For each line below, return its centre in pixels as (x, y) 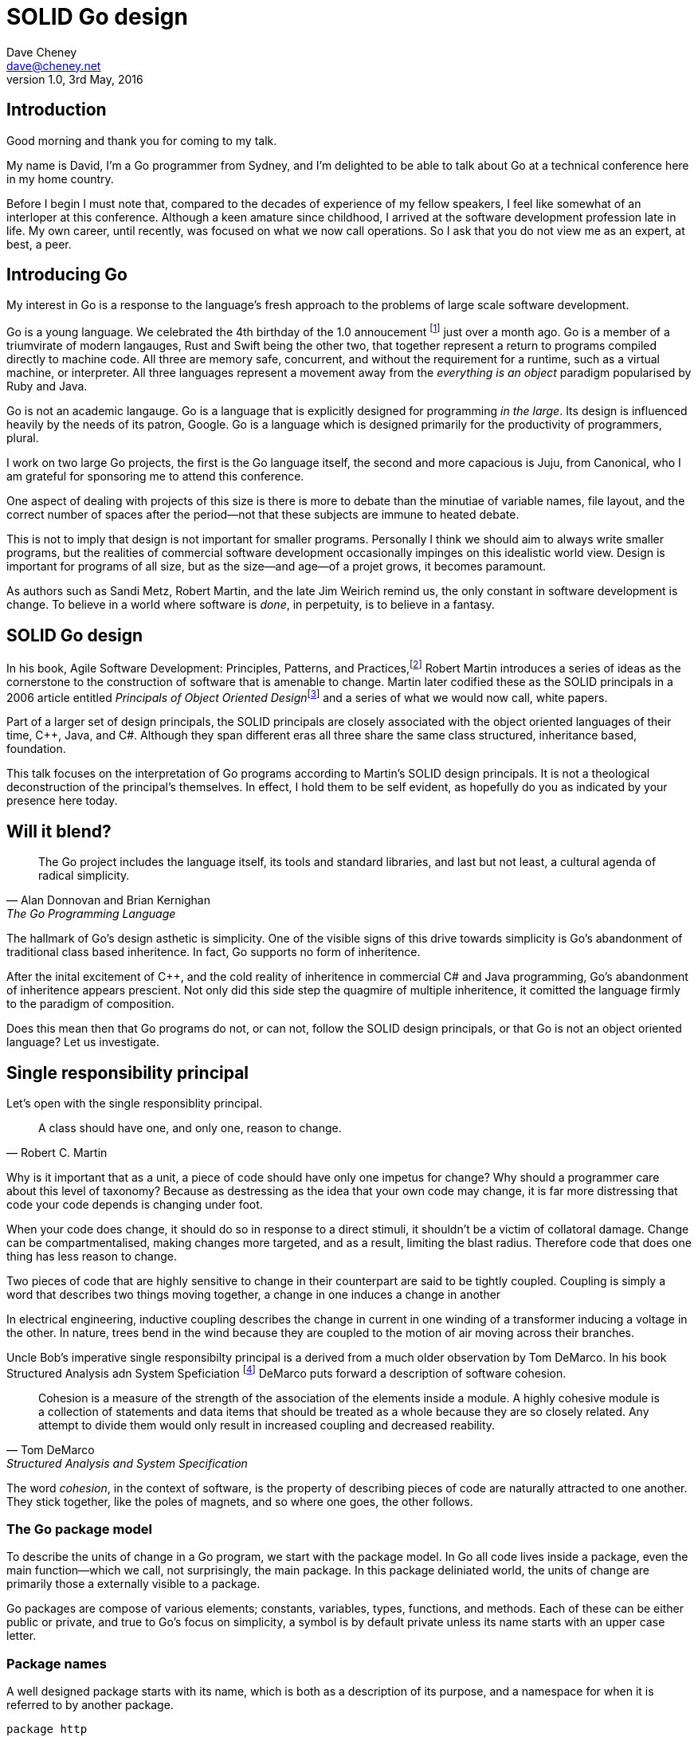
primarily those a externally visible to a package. (133, 1584)
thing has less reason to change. (92, 1256)
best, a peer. (39, 244)
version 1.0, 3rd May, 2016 (75, 79)
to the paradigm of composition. (90, 1004)
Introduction (57, 110)
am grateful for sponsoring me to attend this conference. (155, 476)
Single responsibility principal (128, 1072)
